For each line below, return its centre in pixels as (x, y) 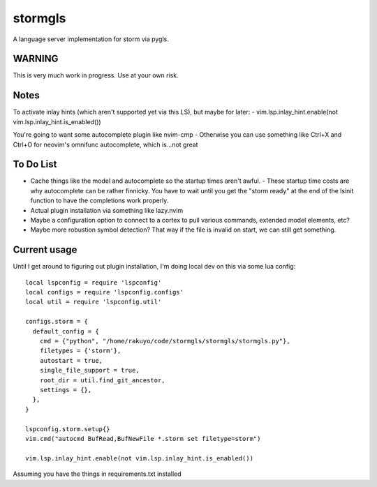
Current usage (45, 250)
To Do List (35, 164)
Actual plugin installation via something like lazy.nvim (107, 210)
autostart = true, (71, 360)
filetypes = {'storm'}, (80, 351)
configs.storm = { (57, 322)
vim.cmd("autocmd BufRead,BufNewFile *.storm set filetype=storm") (143, 439)
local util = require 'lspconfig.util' (94, 302)
